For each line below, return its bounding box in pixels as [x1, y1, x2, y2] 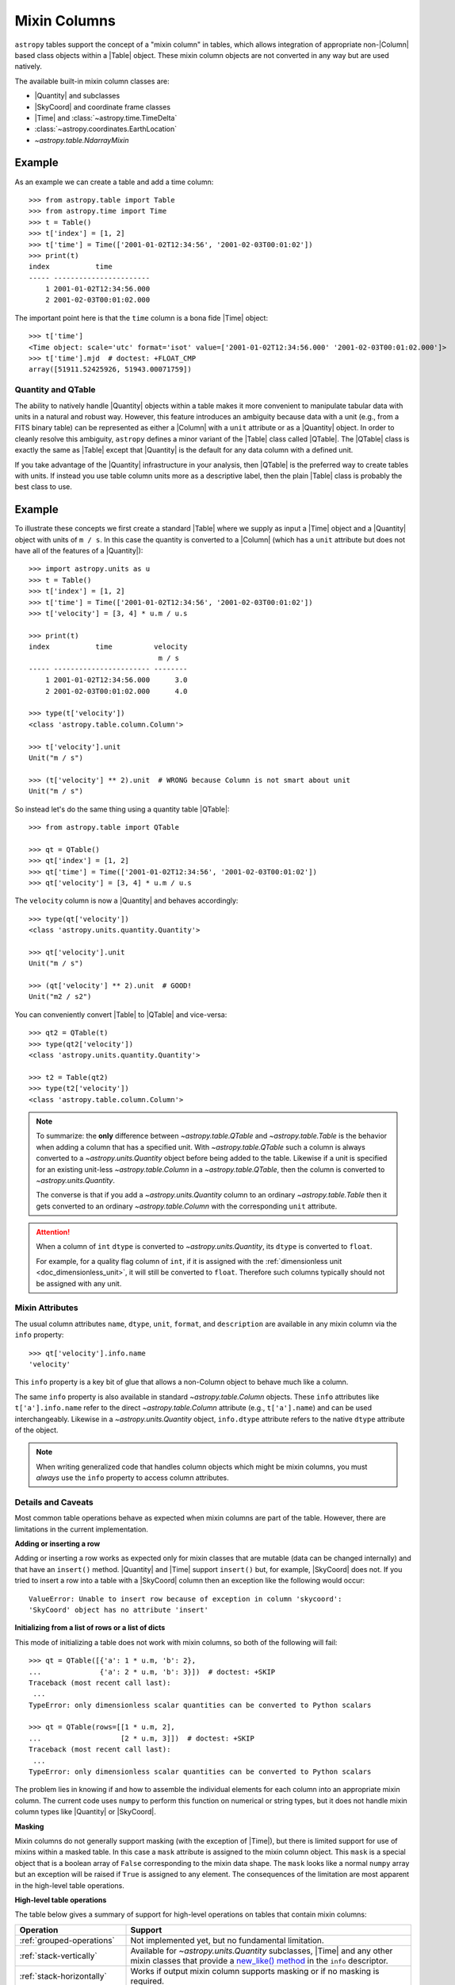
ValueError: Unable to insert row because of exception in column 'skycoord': [29, 1594, 342, 1603]
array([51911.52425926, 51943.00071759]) [29, 365, 192, 374]
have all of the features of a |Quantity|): [14, 546, 143, 555]
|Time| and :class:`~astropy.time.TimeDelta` [34, 113, 178, 122]
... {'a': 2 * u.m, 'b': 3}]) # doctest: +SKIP [29, 1667, 276, 1676]
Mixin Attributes [14, 1302, 78, 1313]
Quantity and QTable [14, 384, 96, 395]
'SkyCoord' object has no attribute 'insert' [29, 1605, 209, 1614]
